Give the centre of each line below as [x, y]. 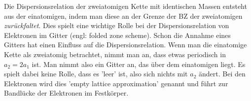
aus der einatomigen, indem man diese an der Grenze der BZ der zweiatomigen [123, 16]
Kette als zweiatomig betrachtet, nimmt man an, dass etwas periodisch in [115, 54]
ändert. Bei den [222, 74]
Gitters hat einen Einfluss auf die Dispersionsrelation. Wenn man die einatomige [125, 45]
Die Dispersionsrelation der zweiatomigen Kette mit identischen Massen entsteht [125, 6]
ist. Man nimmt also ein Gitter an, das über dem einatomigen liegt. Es [139, 64]
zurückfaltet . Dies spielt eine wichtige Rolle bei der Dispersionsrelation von [117, 25]
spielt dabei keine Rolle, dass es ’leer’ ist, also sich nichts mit [96, 74]
